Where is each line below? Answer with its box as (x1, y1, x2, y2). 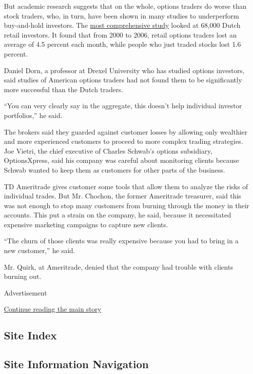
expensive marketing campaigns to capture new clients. (4, 219, 168, 229)
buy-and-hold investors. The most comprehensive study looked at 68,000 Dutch (4, 20, 241, 30)
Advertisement (4, 287, 47, 297)
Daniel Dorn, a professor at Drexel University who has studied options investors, (4, 65, 245, 75)
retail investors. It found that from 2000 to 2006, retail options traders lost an (4, 29, 237, 39)
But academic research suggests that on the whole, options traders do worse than (4, 1, 247, 11)
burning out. (4, 271, 41, 281)
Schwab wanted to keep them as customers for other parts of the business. (4, 164, 225, 175)
